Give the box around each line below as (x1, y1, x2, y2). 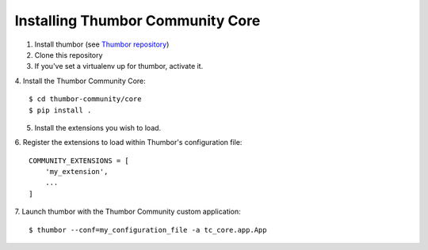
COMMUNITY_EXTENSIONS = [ (29, 156, 130, 165)
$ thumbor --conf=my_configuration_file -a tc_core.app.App (29, 225, 267, 234)
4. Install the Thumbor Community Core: (14, 76, 146, 85)
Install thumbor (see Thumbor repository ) (34, 40, 170, 49)
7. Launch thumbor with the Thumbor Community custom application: (14, 206, 241, 217)
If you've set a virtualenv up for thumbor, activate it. (34, 62, 204, 71)
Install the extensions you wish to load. (34, 123, 162, 132)
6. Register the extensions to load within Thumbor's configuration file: (14, 138, 243, 147)
